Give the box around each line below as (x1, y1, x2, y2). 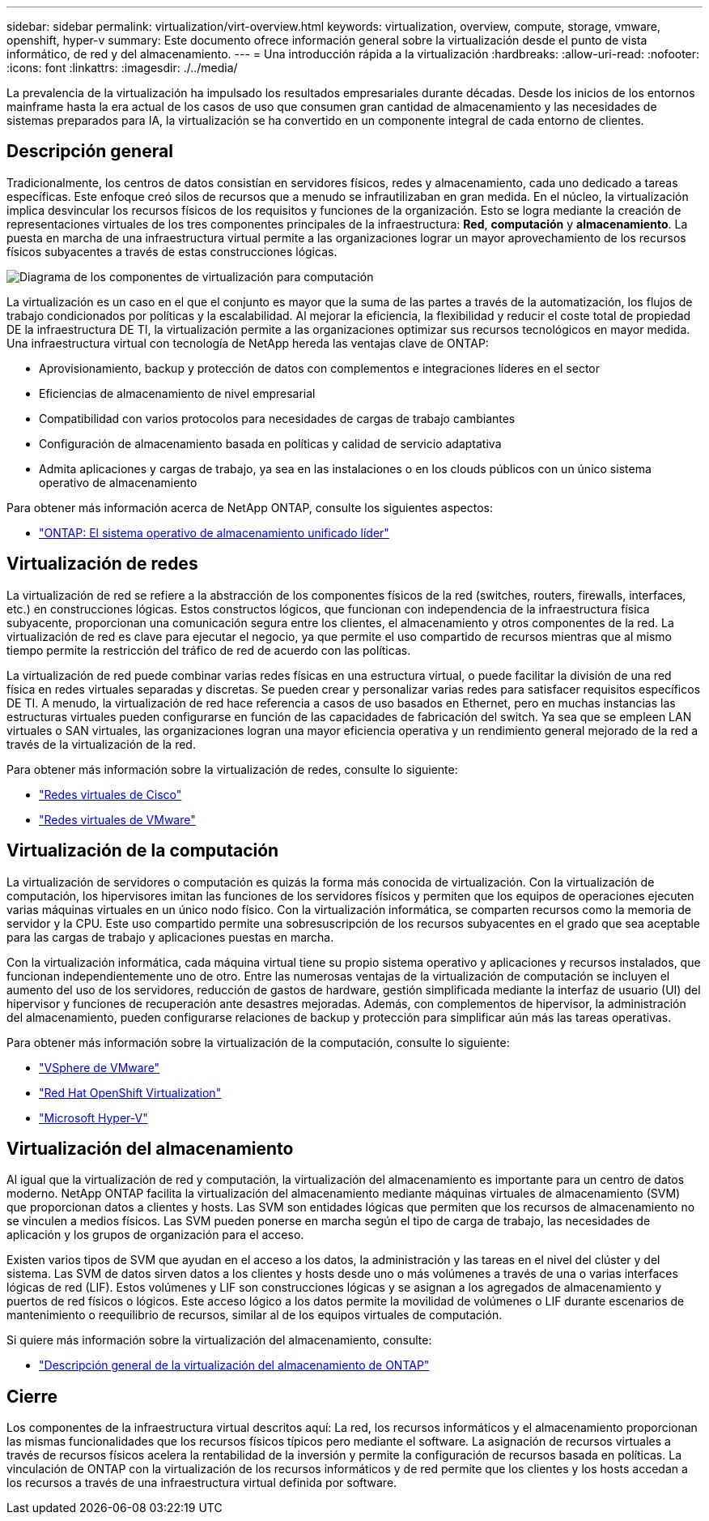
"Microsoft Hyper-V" (39, 1110, 148, 1125)
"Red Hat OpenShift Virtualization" (39, 1085, 222, 1100)
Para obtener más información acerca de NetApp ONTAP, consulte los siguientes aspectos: (6, 500, 494, 515)
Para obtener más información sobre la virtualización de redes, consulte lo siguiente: (6, 762, 458, 776)
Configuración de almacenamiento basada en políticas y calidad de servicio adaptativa (39, 436, 502, 451)
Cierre (6, 1386, 57, 1407)
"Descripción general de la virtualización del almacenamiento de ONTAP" (39, 1358, 430, 1373)
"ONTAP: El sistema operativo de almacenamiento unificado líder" (39, 525, 389, 540)
